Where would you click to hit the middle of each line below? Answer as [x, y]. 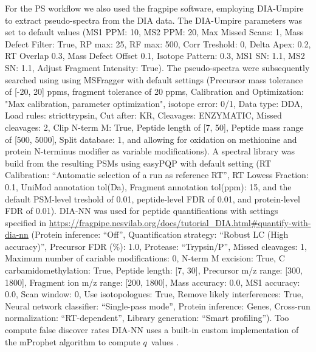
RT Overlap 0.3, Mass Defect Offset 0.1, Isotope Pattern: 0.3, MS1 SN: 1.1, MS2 [155, 56]
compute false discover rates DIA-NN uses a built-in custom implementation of [152, 330]
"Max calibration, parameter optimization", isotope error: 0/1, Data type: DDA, [154, 103]
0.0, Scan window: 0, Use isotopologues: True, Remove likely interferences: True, [154, 294]
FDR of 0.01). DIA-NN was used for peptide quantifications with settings [142, 211]
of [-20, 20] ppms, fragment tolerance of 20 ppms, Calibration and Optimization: [154, 91]
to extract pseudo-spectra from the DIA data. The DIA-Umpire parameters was [153, 20]
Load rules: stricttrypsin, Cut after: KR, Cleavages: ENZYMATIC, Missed [143, 115]
